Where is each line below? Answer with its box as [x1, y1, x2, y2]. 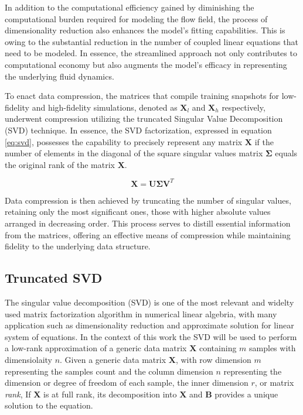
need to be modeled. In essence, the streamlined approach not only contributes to [5, 47, 297, 59]
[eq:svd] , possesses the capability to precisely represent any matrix [5, 135, 243, 148]
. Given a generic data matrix [60, 353, 166, 365]
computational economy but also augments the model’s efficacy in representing [5, 58, 287, 70]
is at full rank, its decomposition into [43, 387, 177, 400]
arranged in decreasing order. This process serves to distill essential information [5, 217, 291, 229]
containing [199, 342, 237, 354]
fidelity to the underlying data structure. [5, 240, 151, 252]
